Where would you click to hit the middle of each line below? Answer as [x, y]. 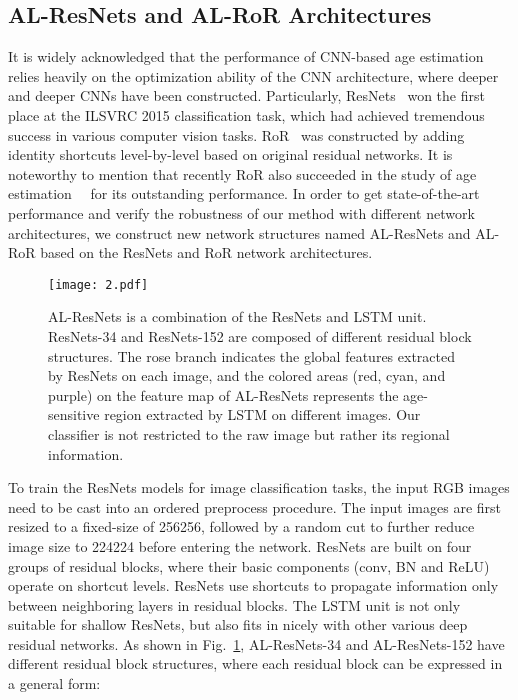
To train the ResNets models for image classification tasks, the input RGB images [259, 487]
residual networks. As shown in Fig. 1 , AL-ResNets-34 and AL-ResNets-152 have [256, 643]
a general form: [54, 683]
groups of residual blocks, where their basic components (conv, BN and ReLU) [249, 565]
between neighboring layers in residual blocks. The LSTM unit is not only [234, 604]
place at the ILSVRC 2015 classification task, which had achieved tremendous [246, 114]
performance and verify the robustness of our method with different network [241, 212]
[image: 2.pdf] [98, 284]
